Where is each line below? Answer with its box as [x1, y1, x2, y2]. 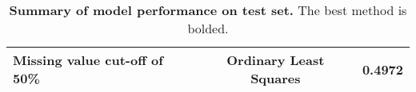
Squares [250, 69, 301, 87]
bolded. [187, 19, 229, 37]
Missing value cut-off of [13, 51, 163, 69]
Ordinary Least [226, 51, 325, 69]
